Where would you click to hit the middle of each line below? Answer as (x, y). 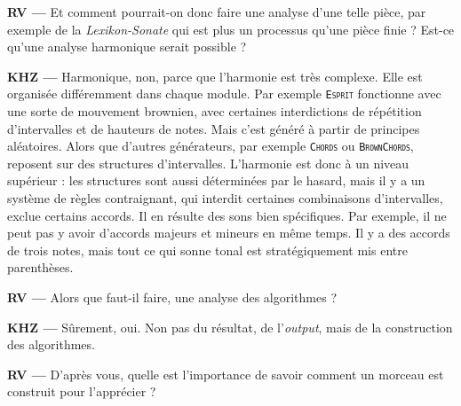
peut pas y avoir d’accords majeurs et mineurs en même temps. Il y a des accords (229, 233)
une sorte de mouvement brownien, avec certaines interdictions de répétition (215, 111)
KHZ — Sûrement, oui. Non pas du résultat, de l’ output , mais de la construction (230, 327)
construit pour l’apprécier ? (82, 391)
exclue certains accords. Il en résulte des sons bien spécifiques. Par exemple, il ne (227, 215)
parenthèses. (40, 267)
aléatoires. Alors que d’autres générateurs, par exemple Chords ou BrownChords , (211, 146)
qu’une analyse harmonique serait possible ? (127, 47)
